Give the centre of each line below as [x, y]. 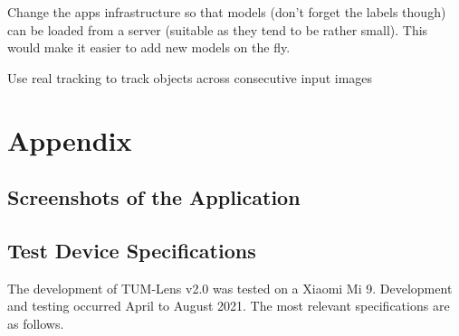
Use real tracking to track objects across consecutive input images [190, 77]
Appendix [70, 140]
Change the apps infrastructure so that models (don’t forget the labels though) [227, 12]
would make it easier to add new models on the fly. [149, 47]
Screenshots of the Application [154, 197]
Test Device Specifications [132, 250]
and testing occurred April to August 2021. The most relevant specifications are [229, 306]
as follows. [36, 323]
